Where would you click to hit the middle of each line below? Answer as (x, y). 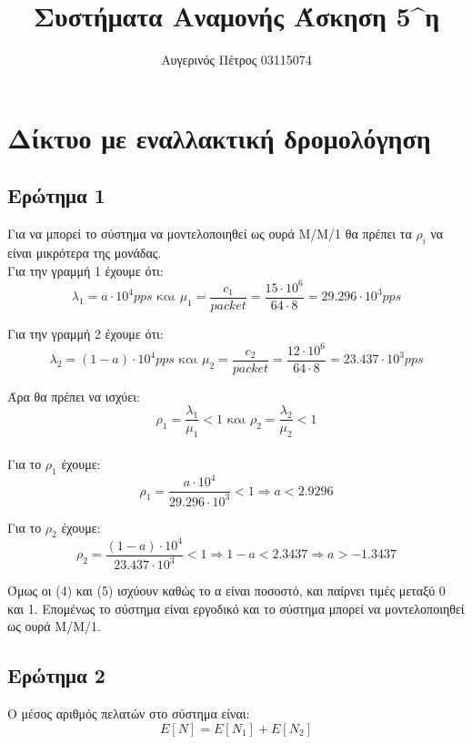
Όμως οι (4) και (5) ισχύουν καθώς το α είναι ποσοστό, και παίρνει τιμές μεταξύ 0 (226, 591)
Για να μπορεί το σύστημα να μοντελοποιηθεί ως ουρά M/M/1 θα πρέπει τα (210, 234)
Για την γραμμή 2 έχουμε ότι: (85, 333)
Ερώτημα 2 (56, 675)
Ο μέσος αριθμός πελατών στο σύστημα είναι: (129, 713)
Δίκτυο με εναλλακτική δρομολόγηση (219, 137)
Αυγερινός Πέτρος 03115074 (236, 60)
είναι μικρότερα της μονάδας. (85, 252)
